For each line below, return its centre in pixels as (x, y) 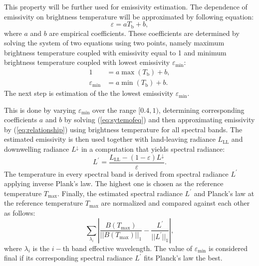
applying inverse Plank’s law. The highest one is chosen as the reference (114, 183)
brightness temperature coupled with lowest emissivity (87, 62)
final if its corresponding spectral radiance (68, 258)
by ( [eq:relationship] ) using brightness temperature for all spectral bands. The (123, 129)
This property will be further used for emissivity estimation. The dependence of (126, 6)
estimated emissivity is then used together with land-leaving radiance (110, 139)
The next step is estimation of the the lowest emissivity (89, 93)
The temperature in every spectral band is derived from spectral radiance (116, 173)
